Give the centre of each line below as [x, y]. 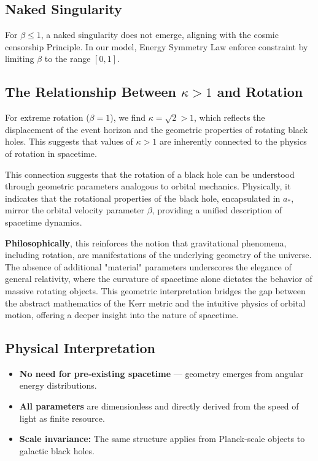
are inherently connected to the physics [233, 141]
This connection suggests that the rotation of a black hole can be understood [150, 174]
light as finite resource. [62, 418]
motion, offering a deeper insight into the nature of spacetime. [122, 315]
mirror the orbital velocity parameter [75, 210]
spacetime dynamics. [44, 222]
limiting [20, 59]
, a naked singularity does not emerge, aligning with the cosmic [160, 35]
